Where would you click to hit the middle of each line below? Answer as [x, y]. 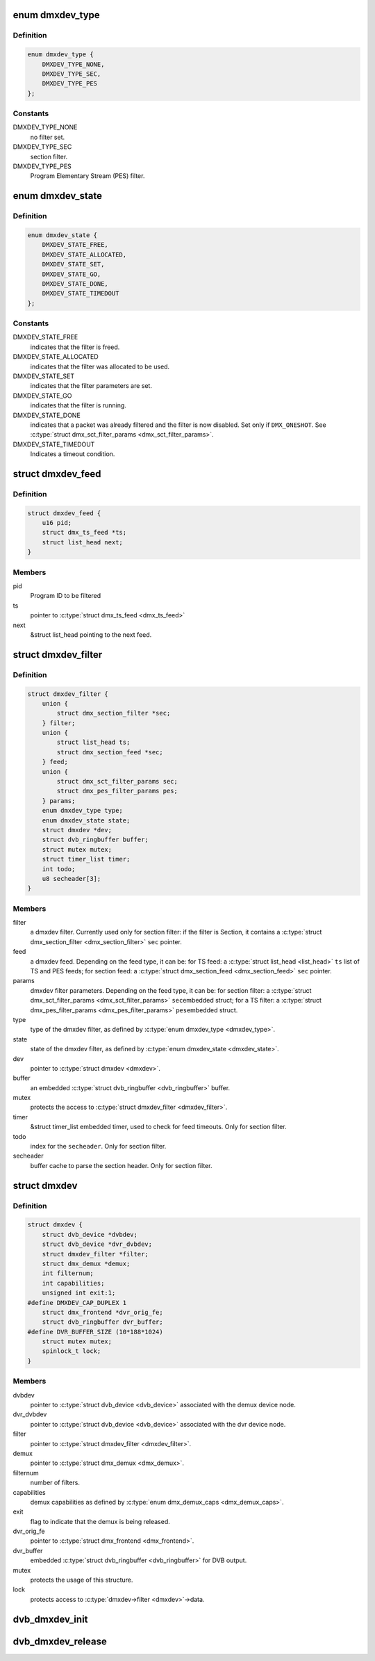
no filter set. [48, 137]
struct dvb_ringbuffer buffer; [95, 840]
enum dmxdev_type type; [82, 811]
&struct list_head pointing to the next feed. [91, 634]
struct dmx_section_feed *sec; [110, 752]
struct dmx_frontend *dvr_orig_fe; [102, 1312]
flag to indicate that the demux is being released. [100, 1521]
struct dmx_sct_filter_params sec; [117, 781]
